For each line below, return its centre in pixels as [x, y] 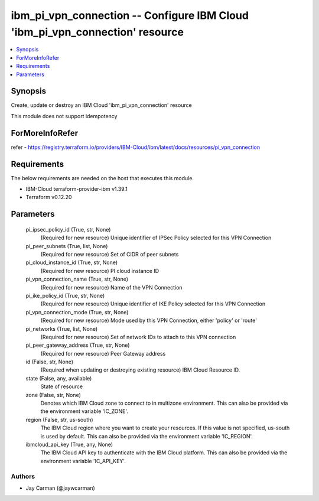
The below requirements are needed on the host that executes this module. [102, 178]
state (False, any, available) [59, 378]
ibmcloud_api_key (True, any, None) [69, 444]
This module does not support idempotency [64, 116]
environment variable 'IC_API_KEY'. [83, 461]
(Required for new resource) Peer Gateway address [103, 353]
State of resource [62, 386]
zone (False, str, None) [53, 395]
